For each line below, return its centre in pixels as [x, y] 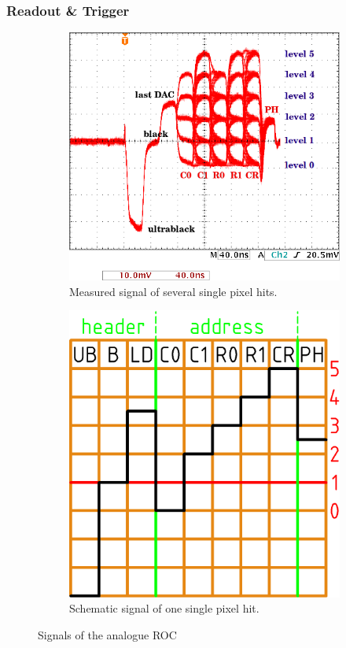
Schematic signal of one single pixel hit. [164, 608]
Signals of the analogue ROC [107, 634]
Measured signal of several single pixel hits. [173, 291]
